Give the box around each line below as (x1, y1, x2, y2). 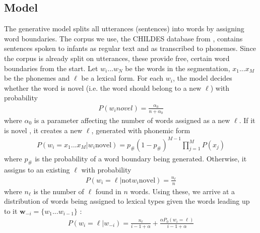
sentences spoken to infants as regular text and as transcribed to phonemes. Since (4, 43, 256, 53)
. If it (239, 114, 255, 125)
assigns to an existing (4, 164, 70, 175)
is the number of (33, 186, 84, 196)
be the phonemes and (4, 73, 70, 83)
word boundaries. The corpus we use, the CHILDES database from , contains (4, 33, 243, 43)
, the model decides (172, 73, 232, 83)
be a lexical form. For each (81, 73, 164, 83)
